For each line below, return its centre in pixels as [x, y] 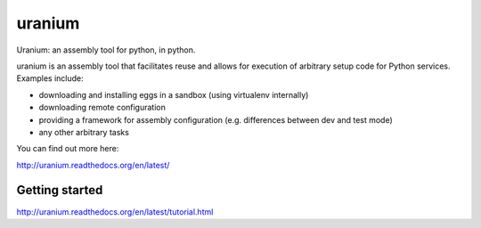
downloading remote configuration [102, 108]
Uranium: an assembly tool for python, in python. [106, 50]
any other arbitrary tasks [84, 132]
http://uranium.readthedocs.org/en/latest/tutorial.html [115, 212]
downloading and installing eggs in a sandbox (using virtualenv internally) [174, 94]
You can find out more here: [68, 149]
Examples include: [50, 78]
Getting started [60, 190]
